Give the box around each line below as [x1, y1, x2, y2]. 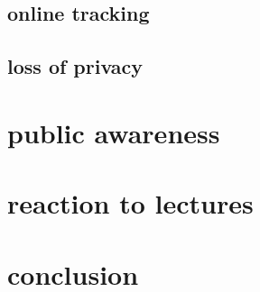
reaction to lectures [7, 185, 254, 222]
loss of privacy [7, 52, 144, 80]
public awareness [7, 114, 220, 151]
